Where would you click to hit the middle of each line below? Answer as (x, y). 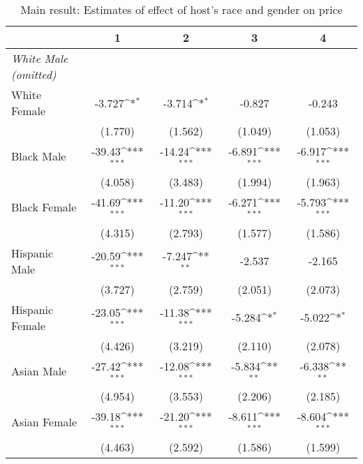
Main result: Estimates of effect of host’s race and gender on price (181, 9)
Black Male (39, 156)
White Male (40, 58)
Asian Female (44, 421)
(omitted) (34, 74)
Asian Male (39, 371)
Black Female (44, 207)
